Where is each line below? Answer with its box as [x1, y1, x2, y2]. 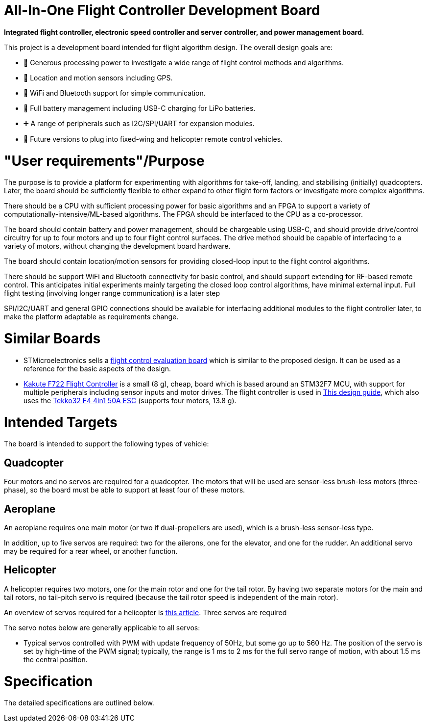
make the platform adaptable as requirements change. [4, 312, 179, 321]
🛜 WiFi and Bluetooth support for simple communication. [24, 88, 206, 97]
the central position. [24, 655, 88, 664]
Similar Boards [4, 330, 101, 347]
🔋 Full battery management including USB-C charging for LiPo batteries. [24, 104, 256, 112]
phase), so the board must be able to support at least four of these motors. [4, 486, 245, 494]
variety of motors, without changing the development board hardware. [4, 242, 231, 251]
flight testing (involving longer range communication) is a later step [4, 289, 220, 298]
